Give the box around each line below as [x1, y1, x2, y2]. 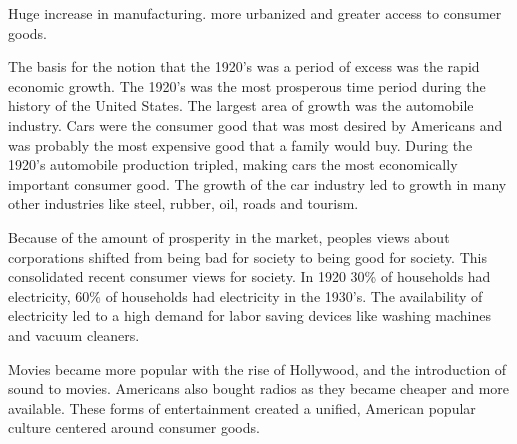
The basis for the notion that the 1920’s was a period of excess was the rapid [8, 56, 480, 77]
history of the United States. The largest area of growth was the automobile [8, 95, 474, 116]
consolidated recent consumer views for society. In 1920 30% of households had [8, 266, 491, 287]
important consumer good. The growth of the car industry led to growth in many [8, 173, 507, 194]
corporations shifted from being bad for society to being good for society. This [8, 246, 487, 267]
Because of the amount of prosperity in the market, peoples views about [8, 226, 450, 247]
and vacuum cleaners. [8, 324, 140, 345]
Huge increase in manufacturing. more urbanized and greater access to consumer [8, 3, 502, 23]
